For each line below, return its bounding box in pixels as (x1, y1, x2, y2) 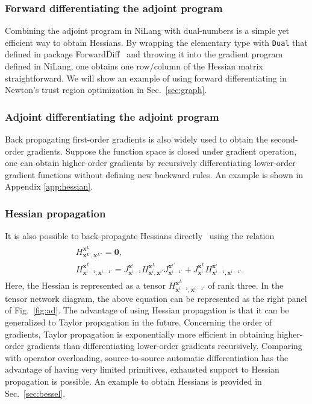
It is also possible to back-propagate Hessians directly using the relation (5, 229, 275, 242)
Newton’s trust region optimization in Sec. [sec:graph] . (5, 83, 207, 96)
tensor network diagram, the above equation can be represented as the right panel (5, 292, 307, 304)
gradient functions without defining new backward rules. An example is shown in (5, 168, 304, 181)
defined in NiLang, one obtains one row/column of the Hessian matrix (5, 60, 263, 72)
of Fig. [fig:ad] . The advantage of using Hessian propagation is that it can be (5, 304, 289, 316)
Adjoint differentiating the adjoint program (5, 109, 219, 124)
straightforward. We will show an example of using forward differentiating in (5, 71, 287, 84)
